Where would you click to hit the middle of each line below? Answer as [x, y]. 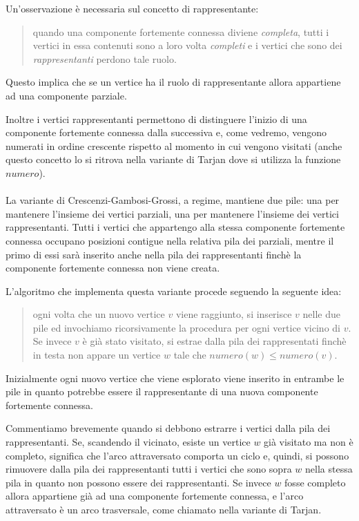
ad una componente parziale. [66, 95]
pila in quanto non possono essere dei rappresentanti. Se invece [138, 482]
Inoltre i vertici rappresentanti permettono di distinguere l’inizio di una [156, 119]
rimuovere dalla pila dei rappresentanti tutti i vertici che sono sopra [149, 469]
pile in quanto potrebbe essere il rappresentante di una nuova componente [162, 391]
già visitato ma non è [309, 442]
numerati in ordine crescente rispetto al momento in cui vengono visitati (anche [174, 145]
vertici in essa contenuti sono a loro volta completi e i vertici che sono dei [187, 45]
